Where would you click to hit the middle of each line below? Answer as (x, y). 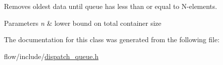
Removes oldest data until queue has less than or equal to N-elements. (111, 6)
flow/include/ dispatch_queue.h (51, 56)
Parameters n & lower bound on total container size (83, 23)
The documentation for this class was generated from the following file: (112, 39)
